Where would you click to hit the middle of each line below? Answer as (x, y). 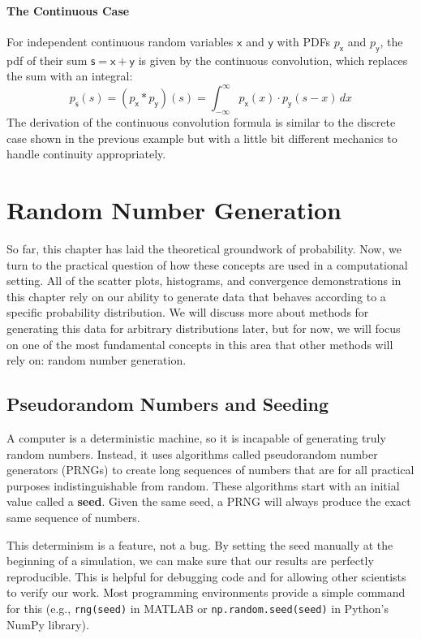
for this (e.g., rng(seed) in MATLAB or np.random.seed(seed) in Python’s (198, 608)
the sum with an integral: (70, 76)
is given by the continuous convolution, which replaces (273, 60)
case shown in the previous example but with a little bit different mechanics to (202, 138)
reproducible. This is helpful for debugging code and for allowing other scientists (206, 576)
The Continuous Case (68, 10)
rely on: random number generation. (97, 360)
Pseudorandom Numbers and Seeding (168, 404)
